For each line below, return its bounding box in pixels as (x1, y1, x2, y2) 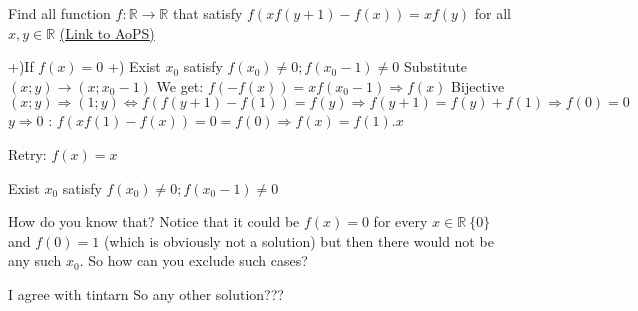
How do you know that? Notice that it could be (8, 211, 300, 232)
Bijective (451, 75, 505, 96)
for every (373, 211, 428, 232)
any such (8, 250, 62, 271)
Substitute (403, 56, 468, 77)
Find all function (8, 3, 111, 23)
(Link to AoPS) (59, 22, 155, 43)
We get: (156, 75, 204, 96)
